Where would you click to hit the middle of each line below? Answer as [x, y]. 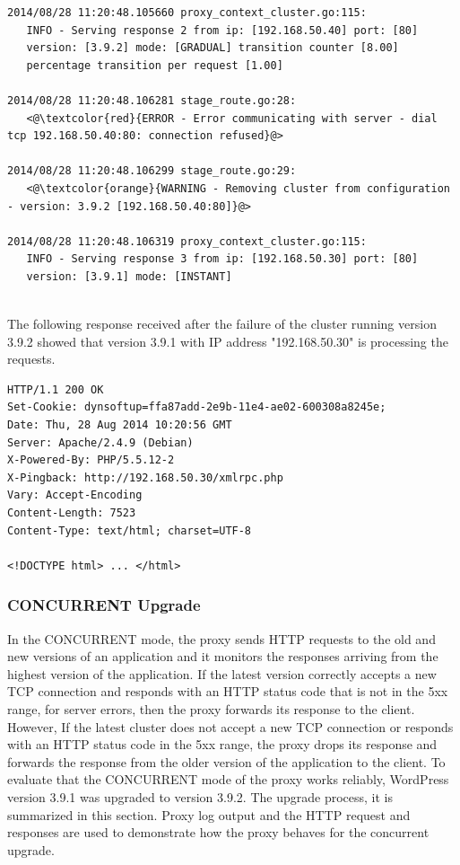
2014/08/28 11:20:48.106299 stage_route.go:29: [152, 171]
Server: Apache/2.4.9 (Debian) [100, 442]
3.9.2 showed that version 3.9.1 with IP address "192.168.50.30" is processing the [228, 341]
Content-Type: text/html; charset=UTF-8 [130, 530]
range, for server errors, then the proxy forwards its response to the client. [211, 709]
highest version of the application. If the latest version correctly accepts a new [222, 673]
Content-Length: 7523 [72, 513]
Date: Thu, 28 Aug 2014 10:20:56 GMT [120, 425]
